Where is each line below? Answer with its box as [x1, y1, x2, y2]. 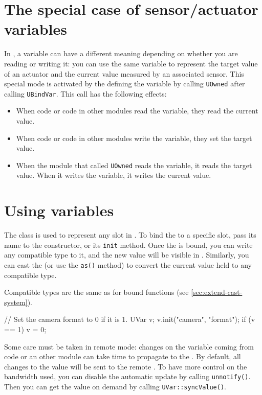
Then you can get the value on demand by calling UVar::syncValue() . [4, 381, 226, 392]
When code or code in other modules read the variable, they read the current [16, 105, 258, 116]
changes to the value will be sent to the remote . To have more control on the [4, 361, 247, 371]
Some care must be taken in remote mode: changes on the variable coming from [4, 341, 254, 352]
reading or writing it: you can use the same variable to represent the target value [4, 58, 258, 68]
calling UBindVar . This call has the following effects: [4, 88, 167, 99]
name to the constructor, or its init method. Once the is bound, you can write [4, 239, 253, 250]
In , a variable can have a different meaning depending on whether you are [4, 48, 238, 59]
